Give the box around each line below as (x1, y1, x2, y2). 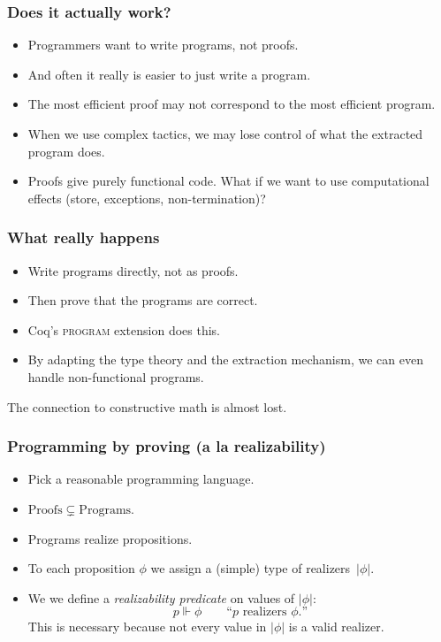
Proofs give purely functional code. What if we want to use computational (27, 172, 430, 190)
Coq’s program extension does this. (27, 320, 220, 339)
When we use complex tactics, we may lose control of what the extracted (27, 125, 423, 142)
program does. (27, 141, 105, 160)
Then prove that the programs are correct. (27, 291, 258, 310)
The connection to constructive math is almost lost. (7, 397, 287, 416)
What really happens (7, 226, 160, 248)
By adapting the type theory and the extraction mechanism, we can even (27, 350, 423, 369)
